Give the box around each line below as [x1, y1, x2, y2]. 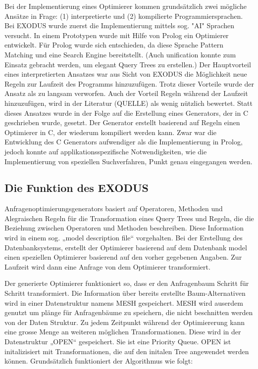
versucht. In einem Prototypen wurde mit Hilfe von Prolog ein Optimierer [4, 30, 229, 40]
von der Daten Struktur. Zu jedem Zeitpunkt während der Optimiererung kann [4, 317, 245, 327]
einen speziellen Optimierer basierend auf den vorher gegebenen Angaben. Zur [4, 252, 242, 262]
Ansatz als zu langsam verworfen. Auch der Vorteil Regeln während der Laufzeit [4, 88, 248, 98]
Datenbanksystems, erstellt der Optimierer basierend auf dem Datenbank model [4, 242, 247, 252]
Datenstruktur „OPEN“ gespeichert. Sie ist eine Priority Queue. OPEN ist [4, 336, 231, 347]
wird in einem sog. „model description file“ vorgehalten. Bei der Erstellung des [4, 232, 243, 243]
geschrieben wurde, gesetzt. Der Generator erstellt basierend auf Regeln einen [4, 117, 240, 128]
